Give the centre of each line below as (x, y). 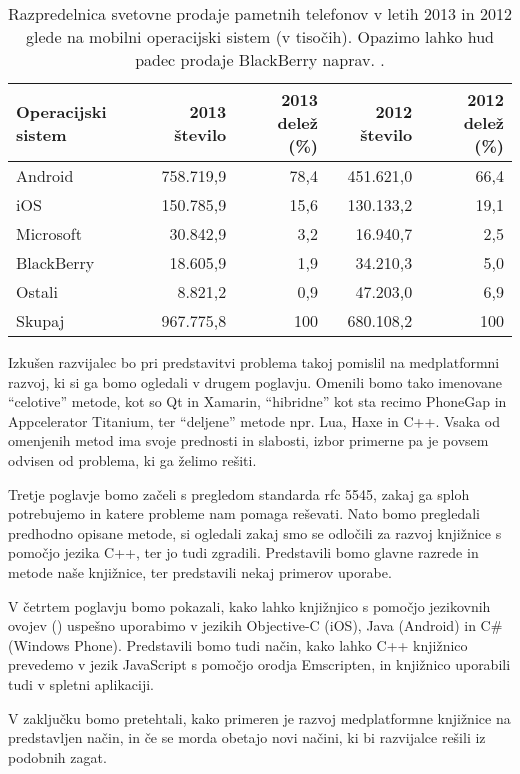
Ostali (37, 291)
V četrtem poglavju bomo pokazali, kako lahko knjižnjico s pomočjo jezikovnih (249, 605)
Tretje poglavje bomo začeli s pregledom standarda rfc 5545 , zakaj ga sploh (239, 493)
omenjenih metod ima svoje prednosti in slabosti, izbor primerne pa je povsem (248, 440)
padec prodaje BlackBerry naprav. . (260, 59)
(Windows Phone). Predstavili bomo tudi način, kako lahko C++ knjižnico (238, 644)
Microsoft (49, 233)
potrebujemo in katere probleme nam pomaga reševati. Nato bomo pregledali (244, 513)
